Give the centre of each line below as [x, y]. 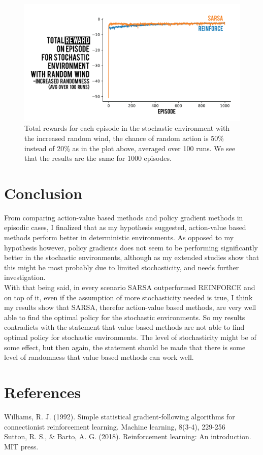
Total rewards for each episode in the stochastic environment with [127, 128]
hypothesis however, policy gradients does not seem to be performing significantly [131, 247]
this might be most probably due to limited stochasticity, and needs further [122, 267]
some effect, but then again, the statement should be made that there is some [125, 347]
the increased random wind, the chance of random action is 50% [124, 138]
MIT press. [21, 446]
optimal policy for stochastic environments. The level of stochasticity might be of [130, 337]
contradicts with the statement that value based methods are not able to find [124, 327]
